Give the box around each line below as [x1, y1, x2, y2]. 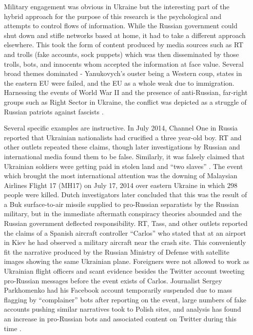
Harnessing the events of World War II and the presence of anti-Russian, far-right [4, 87, 248, 97]
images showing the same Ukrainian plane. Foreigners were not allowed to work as [4, 256, 250, 266]
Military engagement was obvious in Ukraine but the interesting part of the [4, 1, 230, 11]
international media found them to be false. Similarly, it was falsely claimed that [4, 151, 245, 161]
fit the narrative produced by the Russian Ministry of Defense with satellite [4, 246, 230, 257]
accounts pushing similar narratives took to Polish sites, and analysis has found [4, 304, 241, 314]
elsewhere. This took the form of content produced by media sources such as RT [4, 39, 244, 50]
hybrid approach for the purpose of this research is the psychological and [4, 11, 221, 21]
